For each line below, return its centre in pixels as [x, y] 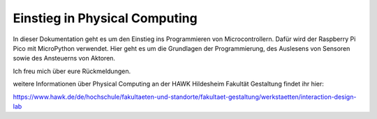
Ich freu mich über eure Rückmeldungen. [72, 71]
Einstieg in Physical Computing [105, 18]
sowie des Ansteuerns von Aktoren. [64, 58]
